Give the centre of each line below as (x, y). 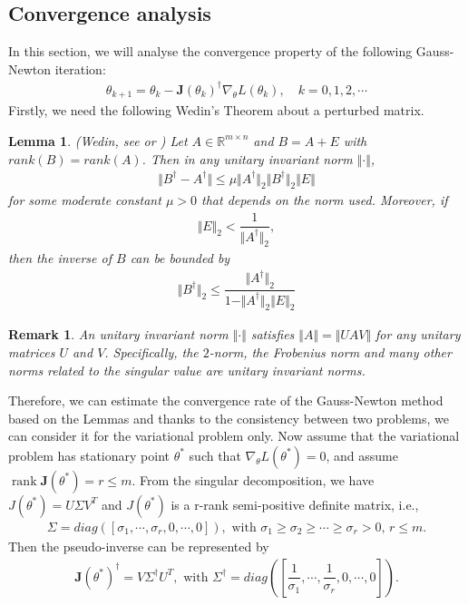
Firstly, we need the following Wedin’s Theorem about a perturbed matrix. (216, 110)
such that (215, 455)
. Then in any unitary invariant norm (247, 158)
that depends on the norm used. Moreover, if (325, 200)
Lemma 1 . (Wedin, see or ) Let (98, 140)
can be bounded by (180, 258)
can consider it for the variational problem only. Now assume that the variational (234, 436)
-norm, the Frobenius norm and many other (330, 352)
